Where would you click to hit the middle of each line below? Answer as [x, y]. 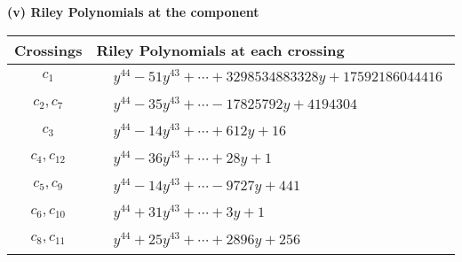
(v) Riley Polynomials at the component [133, 12]
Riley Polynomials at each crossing [220, 50]
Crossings [48, 50]
